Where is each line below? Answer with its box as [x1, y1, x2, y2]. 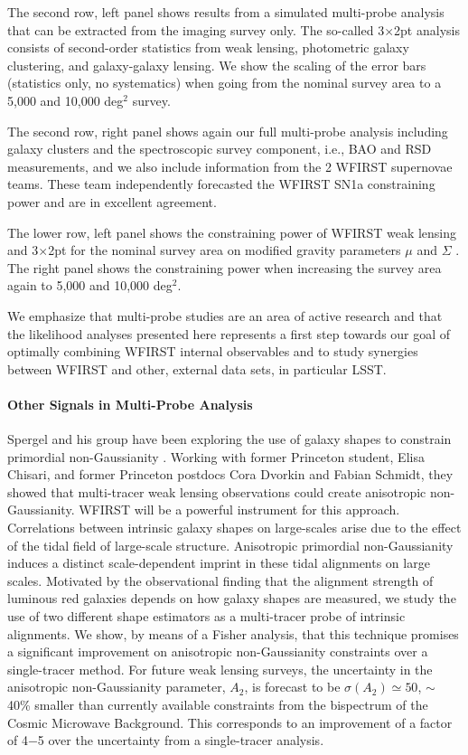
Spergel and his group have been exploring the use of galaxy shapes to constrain [7, 429, 452, 448]
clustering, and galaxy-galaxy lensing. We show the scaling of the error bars [7, 55, 426, 74]
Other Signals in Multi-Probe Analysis [7, 394, 253, 413]
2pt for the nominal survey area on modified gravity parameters [48, 241, 401, 260]
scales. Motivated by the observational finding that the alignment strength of [7, 571, 434, 590]
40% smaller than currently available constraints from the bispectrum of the [7, 694, 428, 713]
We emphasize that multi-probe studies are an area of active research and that [7, 306, 443, 325]
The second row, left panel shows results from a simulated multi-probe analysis [7, 3, 445, 21]
